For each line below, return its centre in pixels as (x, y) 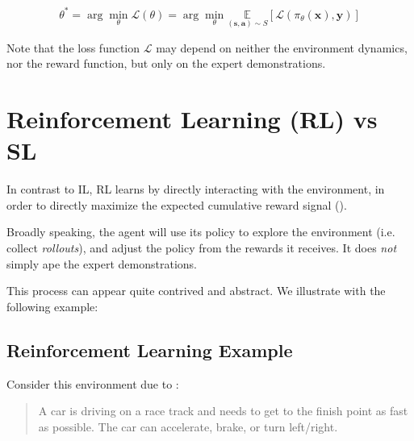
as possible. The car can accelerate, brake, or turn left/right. (188, 426)
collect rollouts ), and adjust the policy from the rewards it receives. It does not (202, 248)
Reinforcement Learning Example (150, 349)
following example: (52, 306)
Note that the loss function (73, 47)
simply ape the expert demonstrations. (102, 263)
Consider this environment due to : (93, 383)
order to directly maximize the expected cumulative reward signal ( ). (177, 204)
